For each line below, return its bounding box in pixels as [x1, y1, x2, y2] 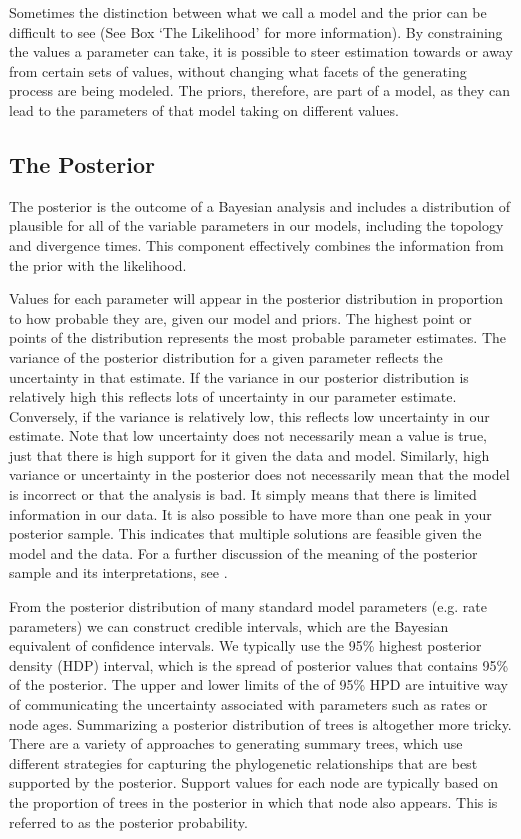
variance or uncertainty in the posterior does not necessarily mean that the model [9, 464, 510, 485]
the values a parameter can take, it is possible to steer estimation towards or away [9, 41, 513, 62]
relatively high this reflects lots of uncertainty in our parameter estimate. [9, 386, 457, 407]
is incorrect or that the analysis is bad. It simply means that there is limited [9, 484, 477, 505]
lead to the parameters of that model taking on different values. [9, 99, 399, 120]
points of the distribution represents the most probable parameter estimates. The [9, 327, 506, 348]
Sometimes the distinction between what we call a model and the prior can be [9, 2, 487, 22]
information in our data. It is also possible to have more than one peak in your [9, 503, 492, 524]
